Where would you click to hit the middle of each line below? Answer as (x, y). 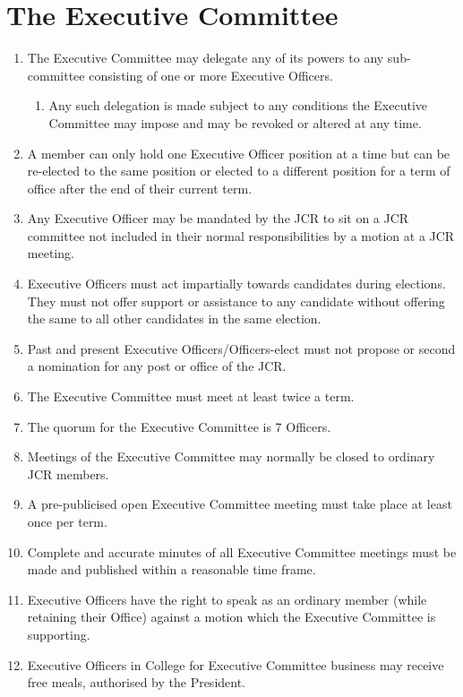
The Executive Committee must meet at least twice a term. (191, 396)
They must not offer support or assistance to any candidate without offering (236, 301)
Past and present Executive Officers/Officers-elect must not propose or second (241, 348)
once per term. (67, 521)
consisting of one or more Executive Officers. (211, 75)
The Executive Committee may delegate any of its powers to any (206, 58)
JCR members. (68, 473)
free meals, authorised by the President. (137, 682)
